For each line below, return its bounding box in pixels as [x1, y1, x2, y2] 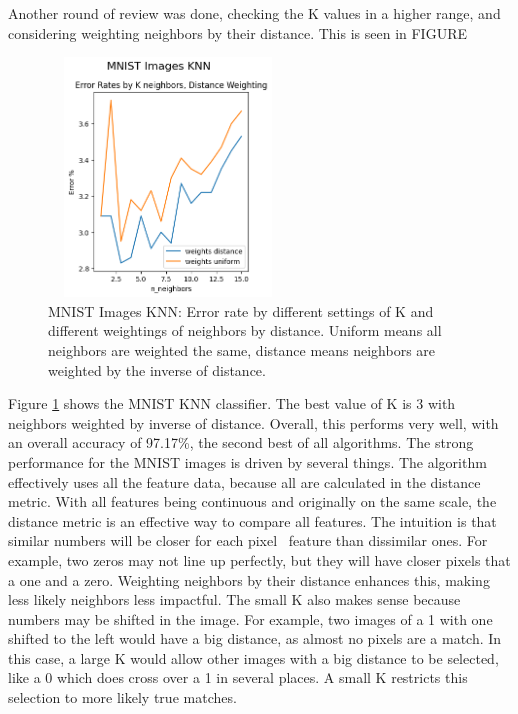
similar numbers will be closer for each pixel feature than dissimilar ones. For [8, 530, 488, 551]
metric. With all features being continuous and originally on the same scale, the [8, 491, 497, 512]
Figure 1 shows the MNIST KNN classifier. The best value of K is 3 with [8, 393, 456, 414]
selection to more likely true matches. [8, 687, 237, 708]
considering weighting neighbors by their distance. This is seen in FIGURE [8, 22, 467, 43]
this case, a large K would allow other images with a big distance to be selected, [8, 647, 499, 668]
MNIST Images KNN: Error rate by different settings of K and [48, 300, 434, 321]
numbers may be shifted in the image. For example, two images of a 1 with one [8, 608, 493, 629]
